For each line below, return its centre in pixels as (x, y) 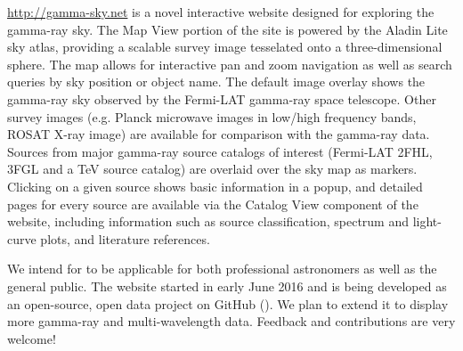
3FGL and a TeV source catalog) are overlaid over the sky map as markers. (212, 169)
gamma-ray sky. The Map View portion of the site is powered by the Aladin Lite (227, 29)
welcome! (32, 338)
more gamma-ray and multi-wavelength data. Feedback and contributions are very (231, 321)
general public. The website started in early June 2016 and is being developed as (227, 286)
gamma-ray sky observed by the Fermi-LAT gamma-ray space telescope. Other (222, 98)
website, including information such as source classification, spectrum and (208, 221)
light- (427, 221)
